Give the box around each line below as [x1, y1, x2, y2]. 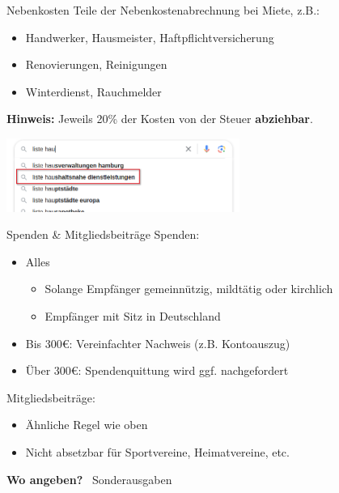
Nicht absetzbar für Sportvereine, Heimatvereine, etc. [25, 444, 290, 461]
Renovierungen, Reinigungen [25, 56, 167, 73]
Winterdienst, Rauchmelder [25, 83, 162, 100]
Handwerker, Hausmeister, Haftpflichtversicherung [25, 28, 274, 45]
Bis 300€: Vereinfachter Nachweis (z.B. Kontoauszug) [25, 334, 290, 351]
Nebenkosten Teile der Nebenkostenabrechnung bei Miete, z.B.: [6, 2, 320, 18]
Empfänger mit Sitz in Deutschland [44, 308, 221, 325]
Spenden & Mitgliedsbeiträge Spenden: [6, 226, 200, 243]
